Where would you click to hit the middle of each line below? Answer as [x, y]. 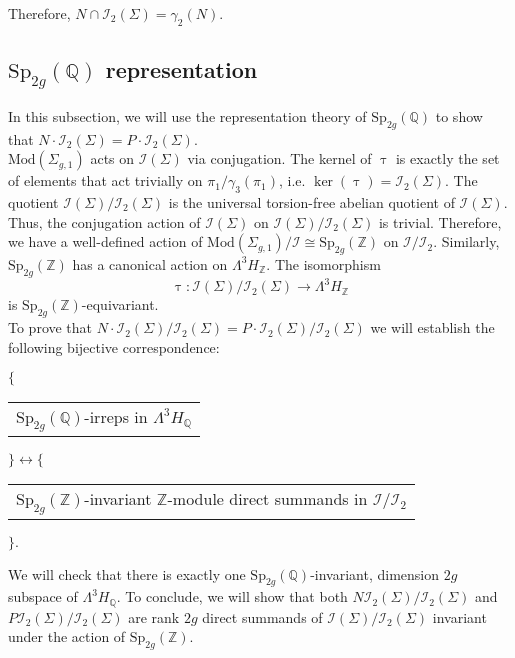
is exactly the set [447, 158]
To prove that [50, 327]
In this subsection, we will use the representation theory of [187, 115]
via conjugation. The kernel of [279, 158]
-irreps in [116, 417]
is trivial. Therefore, [440, 221]
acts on [112, 158]
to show [459, 115]
